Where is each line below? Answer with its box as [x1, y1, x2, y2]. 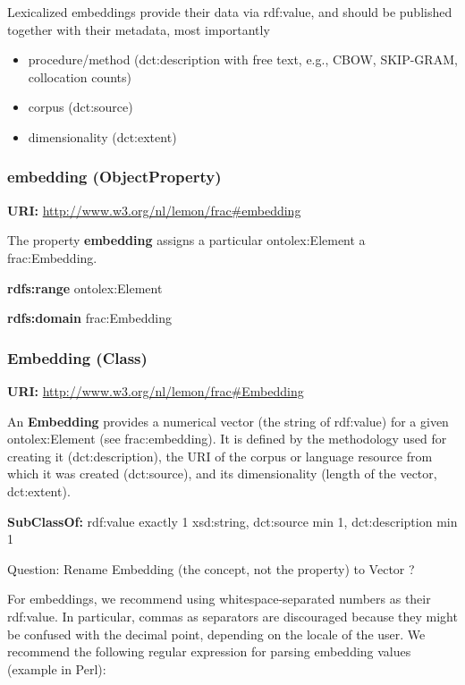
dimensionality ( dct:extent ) [28, 127, 177, 146]
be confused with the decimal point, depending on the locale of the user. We [7, 624, 426, 643]
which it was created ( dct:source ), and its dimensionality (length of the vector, [7, 464, 437, 483]
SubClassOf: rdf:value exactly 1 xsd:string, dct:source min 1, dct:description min [7, 512, 458, 530]
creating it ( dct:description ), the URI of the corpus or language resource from [7, 446, 433, 465]
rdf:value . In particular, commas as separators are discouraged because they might [7, 606, 458, 625]
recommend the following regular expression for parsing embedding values [7, 642, 411, 661]
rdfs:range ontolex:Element [7, 278, 163, 297]
